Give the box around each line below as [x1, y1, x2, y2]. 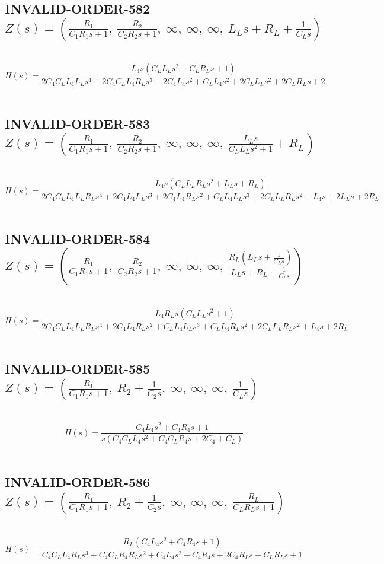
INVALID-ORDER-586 [5, 473, 151, 491]
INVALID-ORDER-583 [5, 114, 151, 133]
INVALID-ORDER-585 [5, 359, 151, 378]
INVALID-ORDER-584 [5, 230, 151, 248]
